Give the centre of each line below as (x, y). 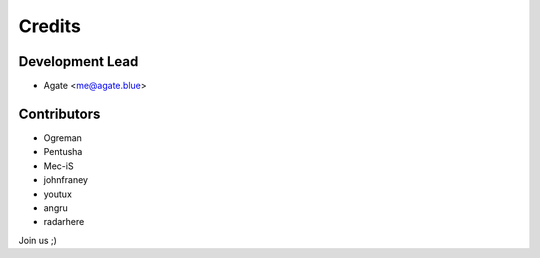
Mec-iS (58, 166)
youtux (57, 194)
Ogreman (62, 137)
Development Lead (78, 61)
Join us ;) (37, 240)
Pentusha (63, 152)
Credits (50, 26)
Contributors (59, 113)
